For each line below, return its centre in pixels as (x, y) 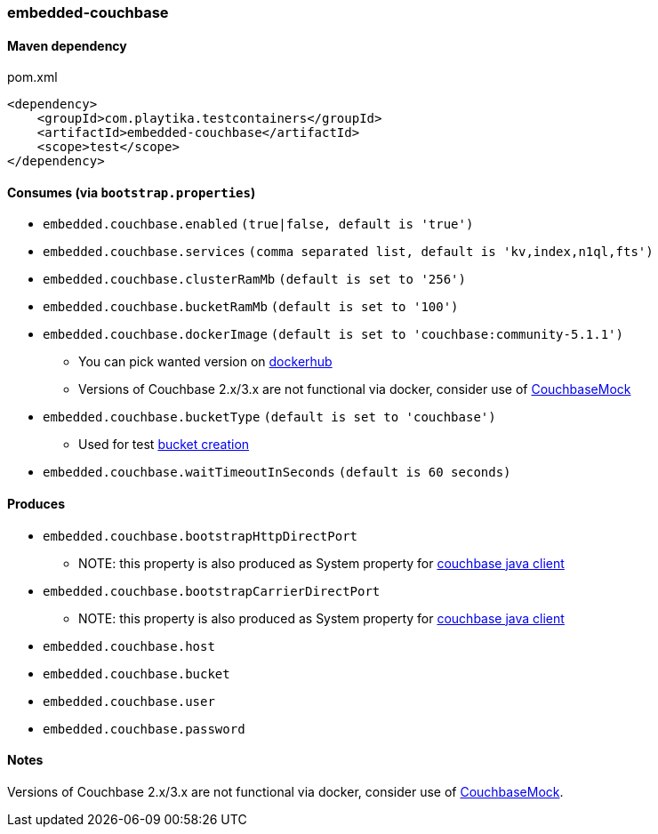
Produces (36, 504)
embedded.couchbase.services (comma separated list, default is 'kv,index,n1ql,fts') (348, 252)
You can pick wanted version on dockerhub (205, 362)
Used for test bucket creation (164, 445)
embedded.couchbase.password (144, 729)
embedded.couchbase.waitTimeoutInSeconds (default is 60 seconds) (277, 473)
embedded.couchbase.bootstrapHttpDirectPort (201, 536)
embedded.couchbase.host (129, 646)
